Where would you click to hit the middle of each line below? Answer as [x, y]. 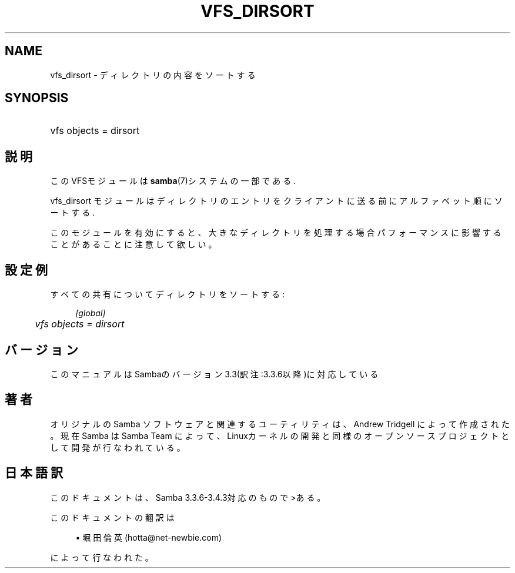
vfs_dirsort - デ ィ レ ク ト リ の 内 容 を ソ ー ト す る [153, 75]
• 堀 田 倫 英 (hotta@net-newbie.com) [149, 537]
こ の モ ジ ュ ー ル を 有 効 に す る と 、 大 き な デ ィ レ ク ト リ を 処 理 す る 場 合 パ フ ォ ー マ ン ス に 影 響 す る [276, 233]
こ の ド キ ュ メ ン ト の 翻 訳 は [112, 517]
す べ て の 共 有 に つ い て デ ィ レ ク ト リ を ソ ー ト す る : [168, 294]
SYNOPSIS [37, 98]
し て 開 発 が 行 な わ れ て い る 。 [118, 447]
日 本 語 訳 [34, 473]
